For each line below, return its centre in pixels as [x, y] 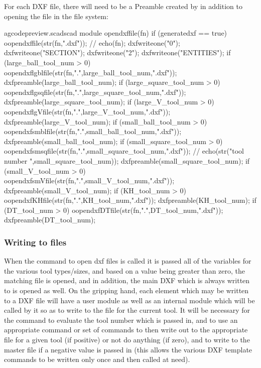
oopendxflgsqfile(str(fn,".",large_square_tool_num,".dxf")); [95, 92]
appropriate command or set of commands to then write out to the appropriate [126, 330]
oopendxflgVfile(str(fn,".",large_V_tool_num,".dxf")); [87, 111]
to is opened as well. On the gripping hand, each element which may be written [126, 290]
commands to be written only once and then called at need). [97, 359]
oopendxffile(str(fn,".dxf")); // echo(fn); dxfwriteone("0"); [92, 42]
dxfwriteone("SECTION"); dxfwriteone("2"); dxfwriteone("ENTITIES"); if [117, 52]
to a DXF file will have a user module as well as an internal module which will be [129, 300]
